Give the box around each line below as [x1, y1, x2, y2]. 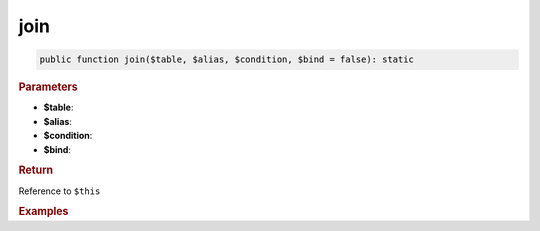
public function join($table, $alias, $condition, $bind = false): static [39, 54, 415, 65]
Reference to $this [18, 185, 101, 197]
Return [18, 163, 54, 177]
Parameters [18, 80, 79, 94]
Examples [18, 205, 69, 219]
